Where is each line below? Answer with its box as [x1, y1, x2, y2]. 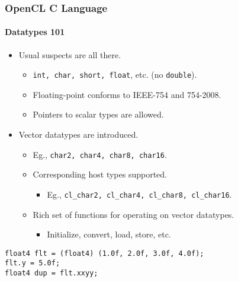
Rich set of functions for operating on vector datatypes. [33, 208, 234, 220]
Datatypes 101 [5, 26, 65, 38]
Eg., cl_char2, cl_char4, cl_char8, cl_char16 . [47, 188, 232, 200]
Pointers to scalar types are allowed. [33, 108, 164, 121]
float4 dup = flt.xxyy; [5, 269, 98, 278]
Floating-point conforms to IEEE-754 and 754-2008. [33, 88, 221, 100]
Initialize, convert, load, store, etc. [47, 228, 171, 240]
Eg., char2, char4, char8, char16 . [33, 148, 167, 160]
